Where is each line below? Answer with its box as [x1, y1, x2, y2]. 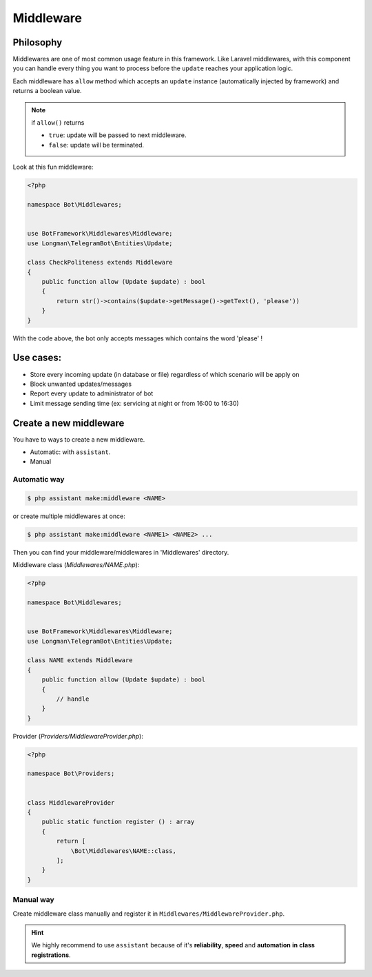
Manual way [12, 895, 54, 905]
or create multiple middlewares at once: [12, 512, 125, 520]
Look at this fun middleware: [12, 163, 94, 172]
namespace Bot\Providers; [27, 770, 115, 778]
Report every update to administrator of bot [30, 389, 154, 398]
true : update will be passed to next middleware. [48, 131, 187, 139]
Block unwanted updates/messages [30, 380, 132, 388]
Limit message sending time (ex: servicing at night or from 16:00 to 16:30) [30, 399, 239, 407]
